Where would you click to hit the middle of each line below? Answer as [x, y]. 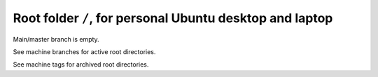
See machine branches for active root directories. [84, 51]
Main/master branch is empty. [56, 39]
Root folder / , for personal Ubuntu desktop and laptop [173, 18]
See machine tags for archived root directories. [81, 65]
